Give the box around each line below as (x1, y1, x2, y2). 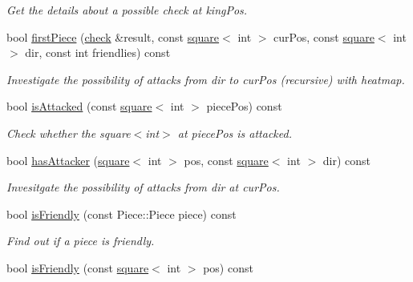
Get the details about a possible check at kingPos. (6, 2, 248, 18)
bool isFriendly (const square (6, 259, 149, 276)
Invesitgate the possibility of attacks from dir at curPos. (6, 179, 280, 195)
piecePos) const (206, 98, 282, 115)
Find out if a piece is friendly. (6, 232, 155, 249)
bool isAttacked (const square (6, 98, 152, 115)
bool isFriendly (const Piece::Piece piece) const (6, 205, 237, 222)
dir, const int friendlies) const (25, 44, 171, 61)
